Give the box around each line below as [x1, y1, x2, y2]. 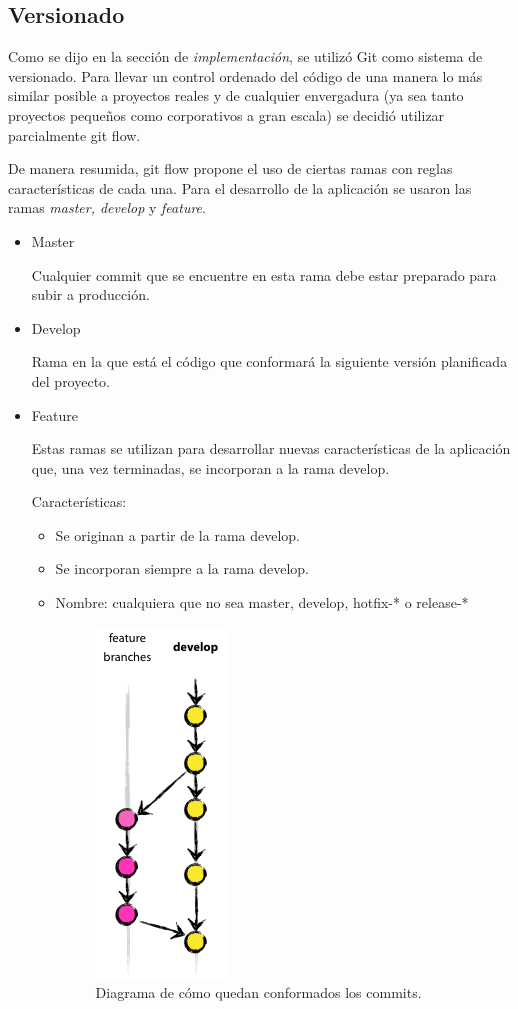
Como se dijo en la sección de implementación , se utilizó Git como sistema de [8, 46, 483, 67]
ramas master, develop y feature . [8, 197, 206, 218]
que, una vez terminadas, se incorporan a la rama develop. [31, 457, 390, 478]
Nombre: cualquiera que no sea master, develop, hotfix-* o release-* [55, 592, 469, 613]
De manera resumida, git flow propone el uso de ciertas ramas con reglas [8, 158, 453, 179]
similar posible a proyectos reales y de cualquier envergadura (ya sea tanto [8, 85, 464, 106]
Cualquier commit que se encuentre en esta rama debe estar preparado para [31, 264, 497, 285]
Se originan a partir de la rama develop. [55, 524, 300, 545]
